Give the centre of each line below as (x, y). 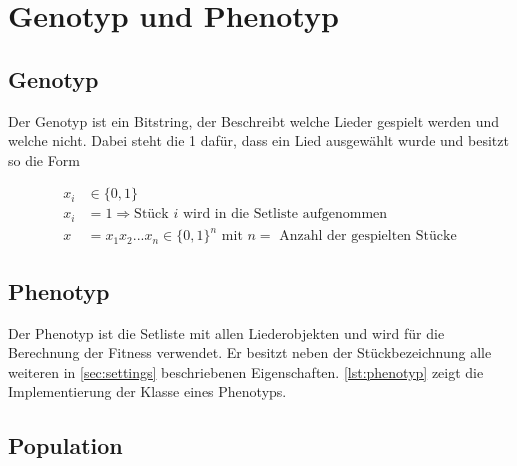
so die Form (44, 159)
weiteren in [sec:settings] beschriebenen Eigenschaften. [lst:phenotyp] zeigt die (246, 371)
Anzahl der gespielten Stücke (368, 236)
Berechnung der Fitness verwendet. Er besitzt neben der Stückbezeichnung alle (250, 352)
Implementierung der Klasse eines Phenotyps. (147, 391)
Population (65, 445)
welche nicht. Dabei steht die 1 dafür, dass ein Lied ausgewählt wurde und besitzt (258, 140)
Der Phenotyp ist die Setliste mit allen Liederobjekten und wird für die (226, 332)
